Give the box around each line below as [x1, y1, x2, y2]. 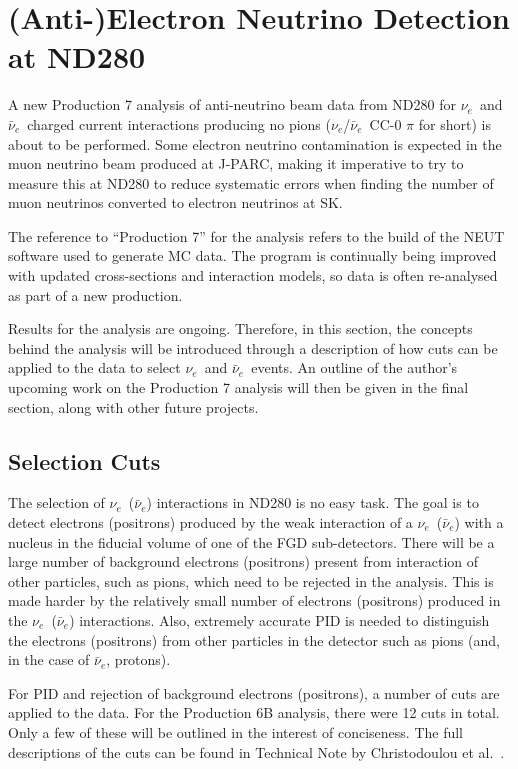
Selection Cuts [8, 445, 161, 476]
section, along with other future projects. [8, 396, 259, 417]
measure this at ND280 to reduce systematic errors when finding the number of [8, 172, 494, 193]
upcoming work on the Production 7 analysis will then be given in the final [8, 377, 469, 398]
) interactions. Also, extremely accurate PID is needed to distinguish [69, 609, 490, 630]
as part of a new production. [8, 284, 183, 305]
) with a [454, 512, 504, 533]
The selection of [8, 492, 105, 513]
